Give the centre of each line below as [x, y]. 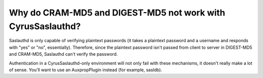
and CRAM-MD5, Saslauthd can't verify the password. [63, 54]
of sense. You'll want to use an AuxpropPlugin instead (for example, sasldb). [86, 70]
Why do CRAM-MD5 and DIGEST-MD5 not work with [117, 13]
